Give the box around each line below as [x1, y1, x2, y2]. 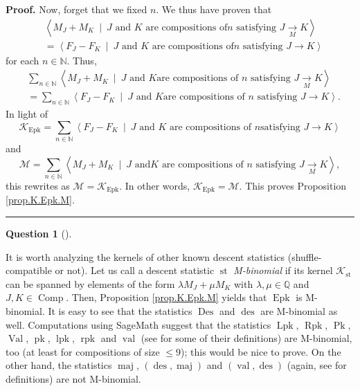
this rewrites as [6, 178, 70, 192]
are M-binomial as [260, 303, 338, 318]
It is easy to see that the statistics [48, 303, 192, 318]
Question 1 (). [6, 226, 72, 240]
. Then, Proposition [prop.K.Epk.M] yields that [66, 290, 267, 304]
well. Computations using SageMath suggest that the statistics [6, 317, 271, 331]
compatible [6, 263, 52, 278]
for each [6, 53, 39, 67]
